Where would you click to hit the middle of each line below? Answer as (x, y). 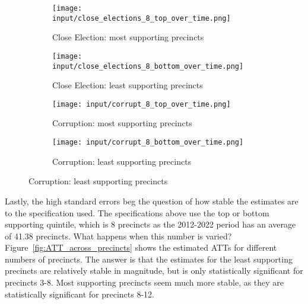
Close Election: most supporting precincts (128, 37)
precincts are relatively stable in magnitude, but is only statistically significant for (154, 271)
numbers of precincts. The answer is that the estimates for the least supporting (149, 259)
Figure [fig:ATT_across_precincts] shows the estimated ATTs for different (141, 247)
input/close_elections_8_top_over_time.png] (142, 18)
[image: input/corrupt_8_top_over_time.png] (142, 104)
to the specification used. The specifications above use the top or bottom (137, 212)
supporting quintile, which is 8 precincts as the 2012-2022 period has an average (150, 224)
